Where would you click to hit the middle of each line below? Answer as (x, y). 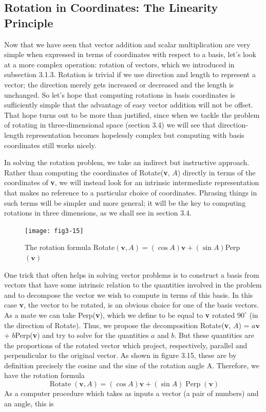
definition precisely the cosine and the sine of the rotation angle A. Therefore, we (132, 365)
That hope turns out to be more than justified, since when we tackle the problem (132, 114)
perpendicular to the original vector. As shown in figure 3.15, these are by (120, 355)
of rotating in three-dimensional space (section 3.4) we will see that (110, 125)
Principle (29, 22)
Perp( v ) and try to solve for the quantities (82, 335)
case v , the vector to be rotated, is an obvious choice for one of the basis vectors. (131, 305)
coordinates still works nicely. (50, 145)
